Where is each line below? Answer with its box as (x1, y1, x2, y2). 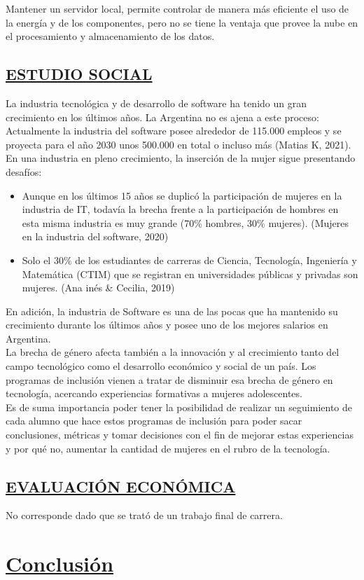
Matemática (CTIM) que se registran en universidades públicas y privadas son (22, 266, 358, 281)
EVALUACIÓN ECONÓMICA (6, 475, 236, 497)
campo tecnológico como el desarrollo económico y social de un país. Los (6, 359, 316, 373)
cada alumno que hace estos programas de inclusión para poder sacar (6, 413, 302, 428)
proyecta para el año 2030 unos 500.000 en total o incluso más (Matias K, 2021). (6, 137, 351, 151)
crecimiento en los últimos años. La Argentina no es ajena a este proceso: (6, 109, 319, 124)
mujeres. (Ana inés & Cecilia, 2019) (22, 280, 175, 295)
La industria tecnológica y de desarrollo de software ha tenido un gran (6, 95, 307, 110)
